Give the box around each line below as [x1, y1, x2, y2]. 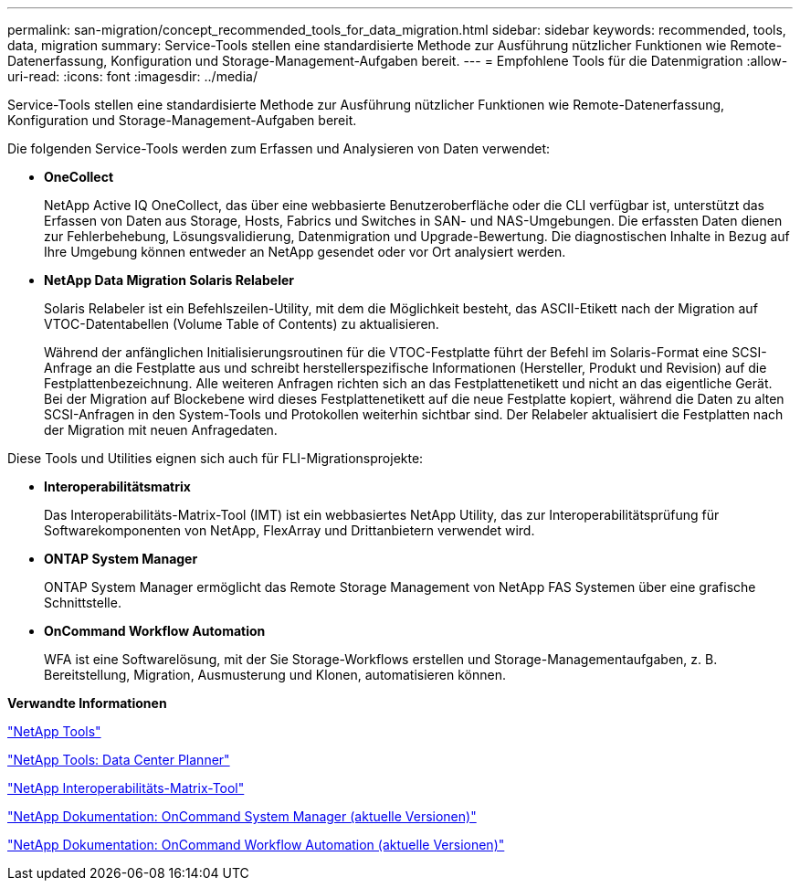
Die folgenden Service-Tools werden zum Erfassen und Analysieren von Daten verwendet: [7, 141, 551, 156]
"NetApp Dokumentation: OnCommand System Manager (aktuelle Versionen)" [7, 809, 477, 824]
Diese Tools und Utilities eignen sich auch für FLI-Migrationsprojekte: [7, 450, 424, 466]
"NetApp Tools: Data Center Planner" [7, 752, 230, 767]
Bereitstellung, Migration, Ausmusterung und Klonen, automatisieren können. [44, 667, 506, 682]
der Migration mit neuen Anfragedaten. [44, 422, 278, 438]
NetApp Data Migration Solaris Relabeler [44, 272, 294, 288]
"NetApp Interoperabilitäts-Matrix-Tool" [7, 780, 245, 796]
